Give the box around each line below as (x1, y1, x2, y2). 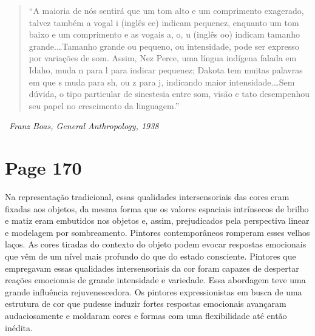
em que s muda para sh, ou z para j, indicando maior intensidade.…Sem (29, 75, 295, 88)
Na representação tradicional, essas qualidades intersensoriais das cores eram (5, 190, 290, 203)
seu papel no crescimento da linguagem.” (29, 99, 180, 112)
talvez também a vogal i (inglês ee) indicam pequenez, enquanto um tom (29, 16, 299, 29)
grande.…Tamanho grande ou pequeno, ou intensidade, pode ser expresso (29, 39, 299, 52)
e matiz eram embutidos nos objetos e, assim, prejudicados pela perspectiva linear (5, 214, 310, 227)
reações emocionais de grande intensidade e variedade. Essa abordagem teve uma (5, 274, 306, 286)
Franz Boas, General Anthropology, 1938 (9, 119, 159, 132)
